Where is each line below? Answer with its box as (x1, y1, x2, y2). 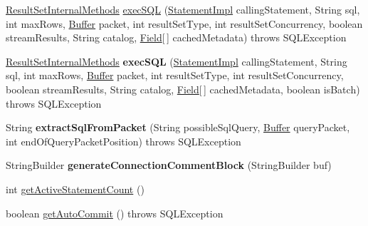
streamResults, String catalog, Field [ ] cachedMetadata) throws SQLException (6, 30, 347, 45)
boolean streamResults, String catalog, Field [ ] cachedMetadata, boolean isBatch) (6, 81, 360, 96)
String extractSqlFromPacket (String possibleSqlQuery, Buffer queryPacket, (6, 120, 350, 135)
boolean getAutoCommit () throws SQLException (6, 205, 224, 220)
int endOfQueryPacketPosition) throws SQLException (6, 133, 241, 148)
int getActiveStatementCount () (6, 181, 144, 196)
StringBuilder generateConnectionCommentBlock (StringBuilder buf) (6, 158, 332, 173)
